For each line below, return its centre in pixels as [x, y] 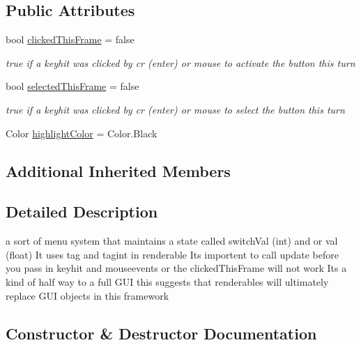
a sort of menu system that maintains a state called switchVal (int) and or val [172, 241]
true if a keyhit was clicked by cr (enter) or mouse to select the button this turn [175, 109]
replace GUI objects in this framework [87, 295]
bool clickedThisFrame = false [70, 39]
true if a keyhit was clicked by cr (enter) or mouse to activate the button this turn [180, 62]
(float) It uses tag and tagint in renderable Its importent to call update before [172, 254]
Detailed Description [82, 212]
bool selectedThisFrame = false [72, 86]
